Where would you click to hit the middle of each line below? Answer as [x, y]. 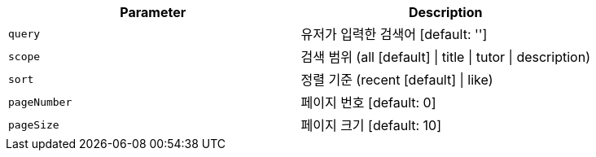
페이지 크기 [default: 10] [371, 125]
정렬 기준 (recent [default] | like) [397, 80]
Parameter [153, 12]
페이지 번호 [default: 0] [368, 102]
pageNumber [40, 102]
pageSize [34, 124]
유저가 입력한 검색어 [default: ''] [394, 34]
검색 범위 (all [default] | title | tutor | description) [445, 57]
